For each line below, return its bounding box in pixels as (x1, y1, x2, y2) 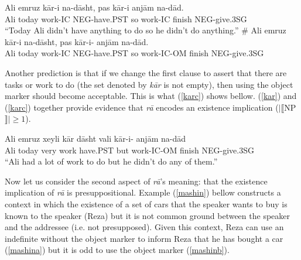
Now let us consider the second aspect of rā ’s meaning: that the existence (5, 175, 268, 187)
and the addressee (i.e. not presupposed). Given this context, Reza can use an (5, 221, 284, 233)
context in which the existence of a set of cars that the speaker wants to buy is (5, 197, 288, 210)
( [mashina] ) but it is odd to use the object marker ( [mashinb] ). (5, 244, 230, 256)
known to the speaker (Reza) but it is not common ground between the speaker (5, 209, 290, 221)
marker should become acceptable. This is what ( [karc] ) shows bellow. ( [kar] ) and (5, 90, 297, 102)
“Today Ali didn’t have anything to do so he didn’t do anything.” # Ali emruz (5, 24, 286, 36)
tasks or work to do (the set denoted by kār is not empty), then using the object (5, 78, 293, 90)
